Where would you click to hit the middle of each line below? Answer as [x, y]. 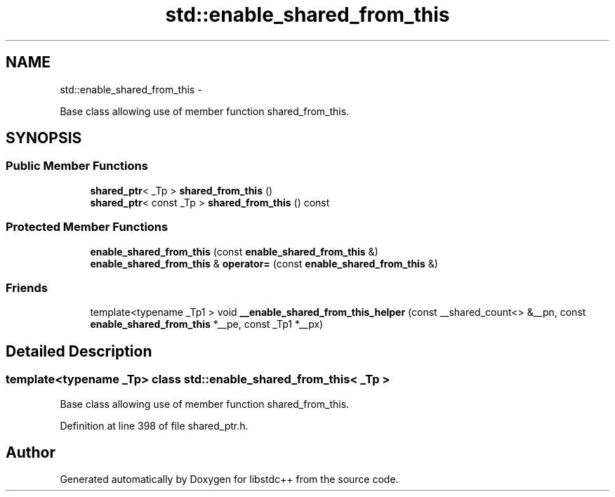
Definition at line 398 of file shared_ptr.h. [154, 425]
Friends [27, 287]
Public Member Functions [77, 166]
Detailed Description [79, 351]
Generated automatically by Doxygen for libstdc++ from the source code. [229, 479]
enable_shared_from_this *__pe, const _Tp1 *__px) [207, 324]
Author [31, 452]
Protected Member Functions [87, 227]
